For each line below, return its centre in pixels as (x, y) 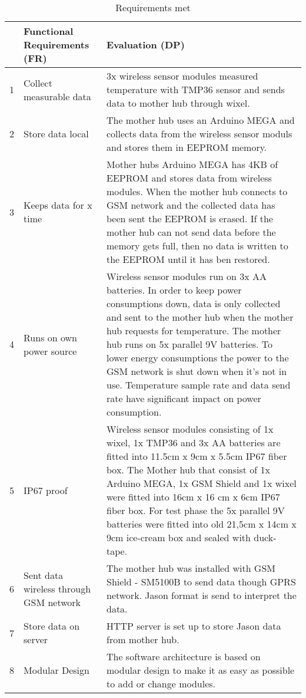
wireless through (57, 588)
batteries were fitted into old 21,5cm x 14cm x (201, 524)
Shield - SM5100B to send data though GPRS (201, 582)
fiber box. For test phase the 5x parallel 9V (195, 510)
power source (50, 351)
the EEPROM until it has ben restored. (188, 259)
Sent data (44, 575)
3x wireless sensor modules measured (182, 76)
